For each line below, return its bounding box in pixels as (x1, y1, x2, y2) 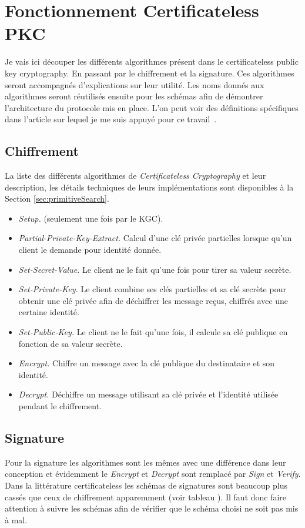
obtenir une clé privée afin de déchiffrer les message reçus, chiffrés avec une (18, 294, 289, 306)
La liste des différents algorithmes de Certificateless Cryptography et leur (5, 169, 266, 182)
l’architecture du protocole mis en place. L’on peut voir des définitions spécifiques (5, 101, 299, 113)
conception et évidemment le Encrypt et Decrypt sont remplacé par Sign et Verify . (5, 467, 301, 480)
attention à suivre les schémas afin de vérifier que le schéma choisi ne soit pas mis (5, 502, 299, 514)
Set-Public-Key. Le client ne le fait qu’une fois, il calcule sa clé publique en (18, 326, 288, 338)
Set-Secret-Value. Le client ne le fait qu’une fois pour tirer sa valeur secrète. (18, 263, 291, 275)
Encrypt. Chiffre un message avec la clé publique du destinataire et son (18, 357, 275, 369)
